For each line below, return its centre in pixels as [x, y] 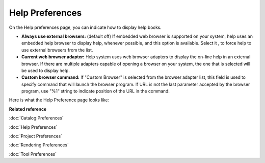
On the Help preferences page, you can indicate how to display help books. [85, 27]
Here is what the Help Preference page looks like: [59, 100]
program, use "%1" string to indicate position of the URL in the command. [95, 91]
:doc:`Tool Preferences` [33, 154]
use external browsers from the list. [57, 50]
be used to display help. [46, 70]
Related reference [28, 109]
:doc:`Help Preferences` [33, 127]
